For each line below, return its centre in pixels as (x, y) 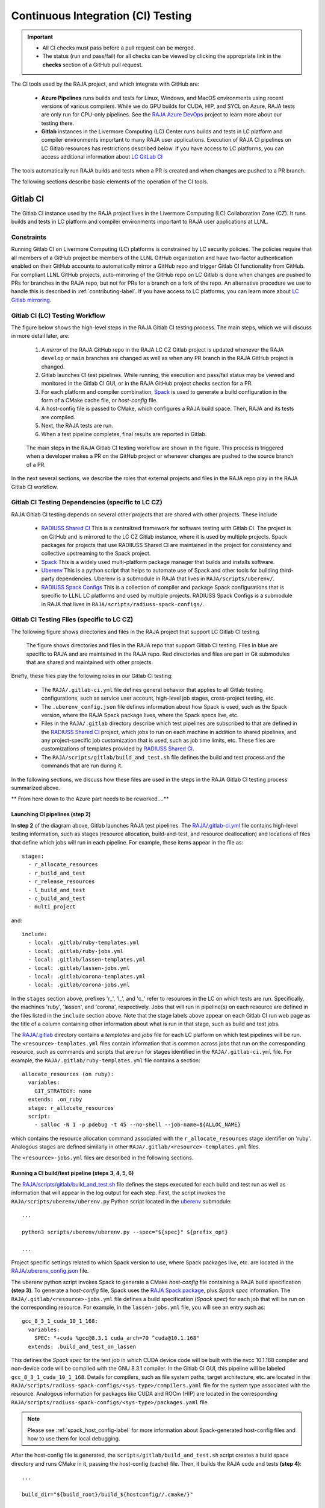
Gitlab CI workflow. (35, 487)
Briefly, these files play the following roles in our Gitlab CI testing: (92, 676)
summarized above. (36, 788)
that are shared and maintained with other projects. (90, 662)
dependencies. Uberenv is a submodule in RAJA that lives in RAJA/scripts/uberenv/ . (165, 578)
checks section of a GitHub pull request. (93, 65)
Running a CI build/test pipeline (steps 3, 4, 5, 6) (73, 1173)
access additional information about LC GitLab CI (102, 157)
